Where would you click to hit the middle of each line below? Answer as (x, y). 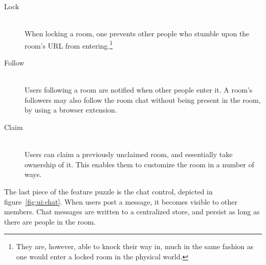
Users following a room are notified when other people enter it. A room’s (139, 90)
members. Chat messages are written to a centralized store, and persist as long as (132, 212)
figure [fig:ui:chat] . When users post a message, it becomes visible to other (121, 201)
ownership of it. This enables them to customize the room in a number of (139, 164)
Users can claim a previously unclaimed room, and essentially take (129, 154)
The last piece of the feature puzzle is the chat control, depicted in (108, 191)
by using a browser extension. (71, 110)
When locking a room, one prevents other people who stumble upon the (137, 34)
